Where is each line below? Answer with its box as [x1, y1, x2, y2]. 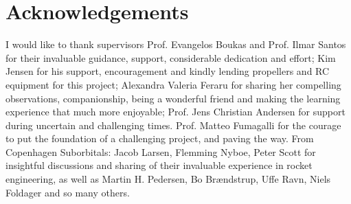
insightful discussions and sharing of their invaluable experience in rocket [5, 158, 313, 172]
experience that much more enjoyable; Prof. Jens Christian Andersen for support [5, 104, 346, 119]
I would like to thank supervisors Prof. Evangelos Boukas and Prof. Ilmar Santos [5, 37, 346, 52]
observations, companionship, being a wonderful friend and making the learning [5, 91, 341, 105]
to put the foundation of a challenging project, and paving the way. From [5, 131, 314, 146]
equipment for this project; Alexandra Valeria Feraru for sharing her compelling [5, 77, 341, 91]
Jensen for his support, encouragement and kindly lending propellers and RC [5, 64, 330, 78]
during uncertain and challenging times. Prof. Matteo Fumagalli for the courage [5, 117, 341, 132]
